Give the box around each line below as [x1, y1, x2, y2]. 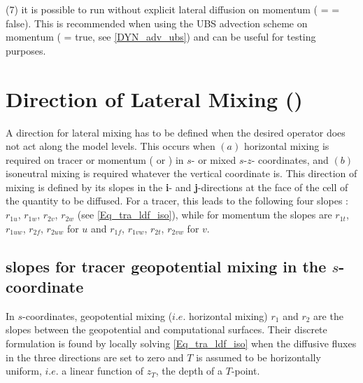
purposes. [6, 43, 46, 57]
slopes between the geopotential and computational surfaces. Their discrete [6, 322, 327, 337]
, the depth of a [155, 363, 223, 378]
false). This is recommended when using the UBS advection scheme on [6, 15, 308, 30]
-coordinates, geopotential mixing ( [22, 308, 173, 323]
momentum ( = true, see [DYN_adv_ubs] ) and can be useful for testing [6, 29, 316, 44]
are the [313, 308, 343, 323]
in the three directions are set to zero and [6, 349, 184, 364]
